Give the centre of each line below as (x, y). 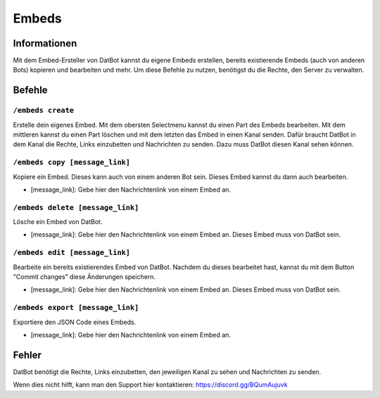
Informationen (45, 43)
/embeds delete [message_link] (76, 207)
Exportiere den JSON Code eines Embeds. (75, 322)
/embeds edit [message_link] (71, 253)
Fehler (27, 355)
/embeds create (43, 111)
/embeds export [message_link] (76, 308)
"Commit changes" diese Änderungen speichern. (84, 276)
